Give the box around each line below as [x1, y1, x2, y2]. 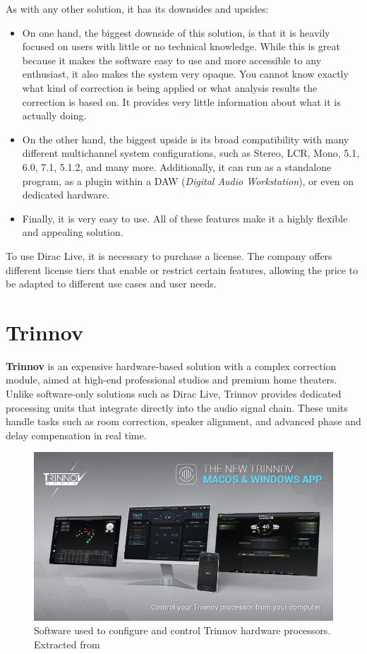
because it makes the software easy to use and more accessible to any [22, 52, 322, 67]
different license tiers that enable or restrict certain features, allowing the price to [6, 262, 359, 277]
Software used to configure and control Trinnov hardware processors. [34, 623, 331, 638]
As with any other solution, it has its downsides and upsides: [6, 1, 269, 16]
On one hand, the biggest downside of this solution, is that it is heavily [22, 25, 330, 40]
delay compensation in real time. [6, 427, 147, 442]
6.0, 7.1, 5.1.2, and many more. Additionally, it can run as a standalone [22, 159, 332, 174]
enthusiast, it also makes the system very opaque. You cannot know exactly [22, 66, 349, 81]
